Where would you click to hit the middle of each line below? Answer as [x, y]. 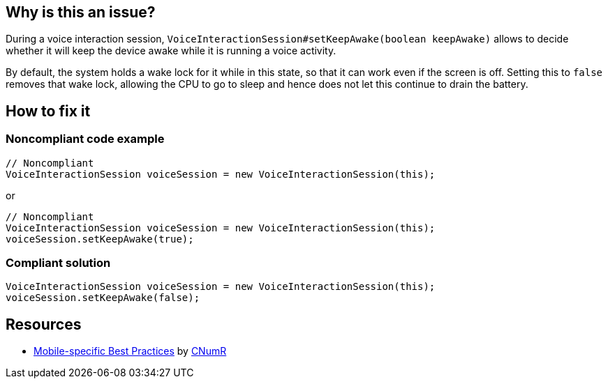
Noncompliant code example [85, 139]
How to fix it [48, 111]
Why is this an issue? [81, 12]
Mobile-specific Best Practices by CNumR [130, 351]
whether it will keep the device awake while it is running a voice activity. [171, 51]
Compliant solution [58, 263]
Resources [44, 324]
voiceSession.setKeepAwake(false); [103, 298]
